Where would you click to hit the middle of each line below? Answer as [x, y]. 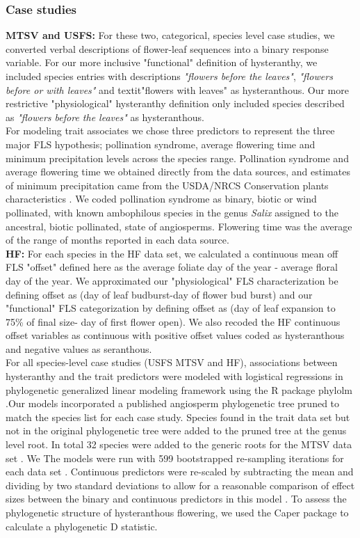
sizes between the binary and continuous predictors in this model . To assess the [176, 499]
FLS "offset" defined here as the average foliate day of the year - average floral [172, 267]
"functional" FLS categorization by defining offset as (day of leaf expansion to [171, 308]
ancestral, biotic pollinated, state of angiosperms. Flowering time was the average [179, 226]
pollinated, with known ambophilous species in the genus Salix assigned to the [172, 212]
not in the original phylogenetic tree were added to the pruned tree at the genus [176, 430]
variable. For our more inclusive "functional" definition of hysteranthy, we [162, 62]
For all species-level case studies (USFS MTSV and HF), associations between [172, 362]
